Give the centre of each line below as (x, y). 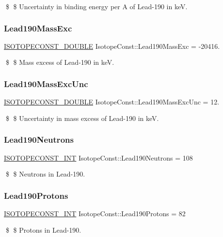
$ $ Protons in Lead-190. (43, 230)
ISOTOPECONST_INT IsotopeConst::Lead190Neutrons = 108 (98, 157)
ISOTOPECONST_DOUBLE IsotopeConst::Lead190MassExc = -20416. (112, 46)
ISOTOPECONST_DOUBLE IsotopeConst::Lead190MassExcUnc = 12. (112, 102)
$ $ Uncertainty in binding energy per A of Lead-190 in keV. (96, 6)
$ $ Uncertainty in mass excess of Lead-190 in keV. (82, 118)
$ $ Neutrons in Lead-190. (45, 174)
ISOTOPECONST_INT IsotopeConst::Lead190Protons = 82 (95, 214)
